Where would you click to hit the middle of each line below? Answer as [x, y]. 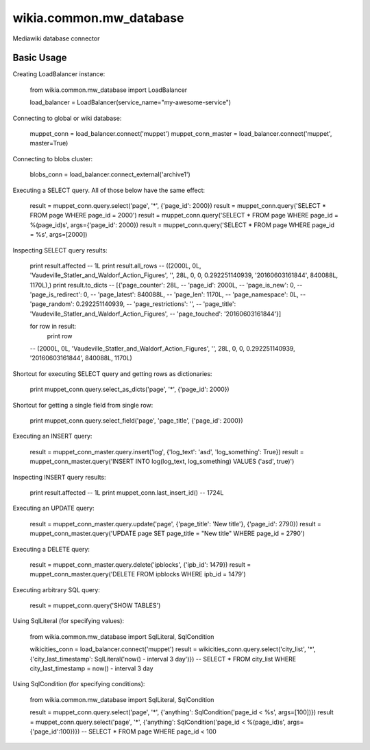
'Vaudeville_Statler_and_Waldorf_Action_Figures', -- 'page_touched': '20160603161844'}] [156, 314]
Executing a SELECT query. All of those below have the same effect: [109, 190]
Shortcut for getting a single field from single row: [83, 405]
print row [60, 336]
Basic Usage [40, 58]
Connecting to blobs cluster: [53, 159]
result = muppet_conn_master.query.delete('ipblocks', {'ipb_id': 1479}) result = [140, 564]
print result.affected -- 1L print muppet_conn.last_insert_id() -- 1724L [127, 492]
